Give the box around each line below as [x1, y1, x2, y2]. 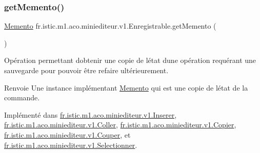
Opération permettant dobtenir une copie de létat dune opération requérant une [4, 55, 256, 65]
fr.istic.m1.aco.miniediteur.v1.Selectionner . [4, 139, 137, 150]
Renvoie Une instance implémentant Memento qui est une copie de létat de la [4, 82, 248, 93]
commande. [4, 92, 40, 103]
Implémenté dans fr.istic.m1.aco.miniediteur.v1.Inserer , [4, 109, 177, 120]
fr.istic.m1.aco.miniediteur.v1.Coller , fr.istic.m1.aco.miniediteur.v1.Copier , [4, 119, 236, 130]
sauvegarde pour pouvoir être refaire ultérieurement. [4, 65, 169, 75]
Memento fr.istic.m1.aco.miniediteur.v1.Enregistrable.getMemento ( [4, 20, 216, 31]
